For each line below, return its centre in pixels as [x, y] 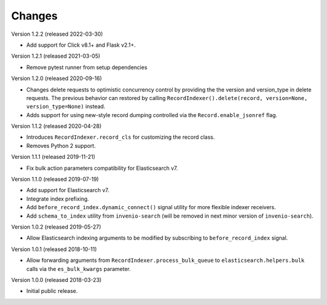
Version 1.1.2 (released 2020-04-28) [56, 126]
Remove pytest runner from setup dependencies [87, 67]
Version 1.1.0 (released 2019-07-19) [55, 179]
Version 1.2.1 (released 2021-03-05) [56, 56]
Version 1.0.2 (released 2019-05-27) [56, 227]
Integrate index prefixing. [58, 199]
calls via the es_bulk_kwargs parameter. [79, 269]
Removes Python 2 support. [61, 146]
